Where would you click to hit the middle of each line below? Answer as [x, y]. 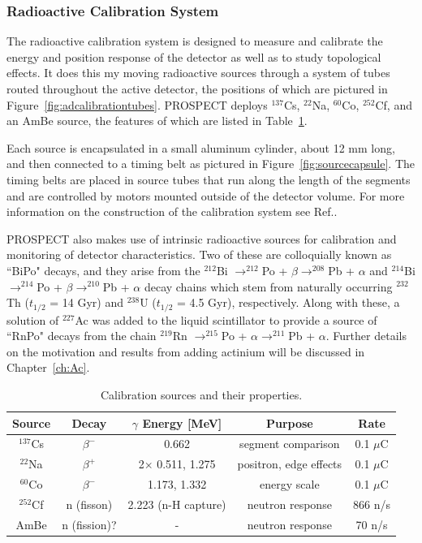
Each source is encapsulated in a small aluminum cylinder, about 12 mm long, [201, 147]
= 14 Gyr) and [86, 302]
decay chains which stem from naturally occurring [268, 286]
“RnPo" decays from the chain [82, 336]
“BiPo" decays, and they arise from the [103, 270]
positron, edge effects [290, 464]
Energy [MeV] [182, 422]
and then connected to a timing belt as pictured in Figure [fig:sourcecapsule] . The [211, 164]
